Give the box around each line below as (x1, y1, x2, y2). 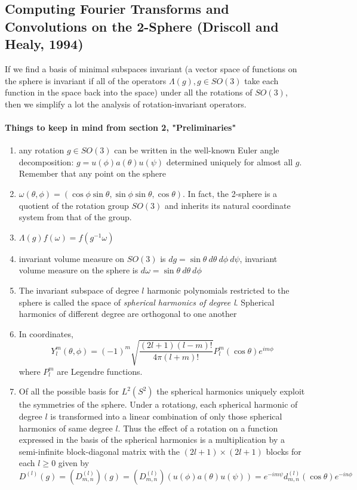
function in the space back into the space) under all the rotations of (5, 86, 253, 98)
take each (244, 74, 279, 87)
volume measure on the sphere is (19, 264, 139, 276)
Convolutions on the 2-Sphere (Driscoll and (5, 17, 279, 35)
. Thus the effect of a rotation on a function (118, 421, 278, 434)
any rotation (19, 144, 64, 156)
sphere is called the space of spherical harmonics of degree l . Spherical (19, 295, 275, 308)
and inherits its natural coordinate (164, 199, 291, 211)
